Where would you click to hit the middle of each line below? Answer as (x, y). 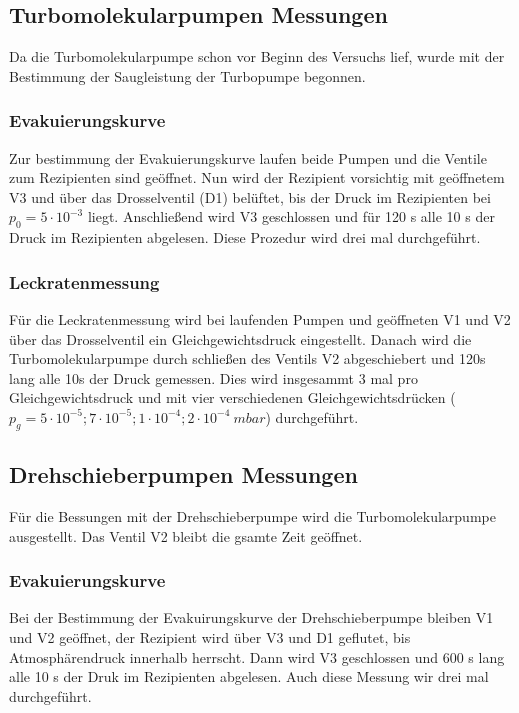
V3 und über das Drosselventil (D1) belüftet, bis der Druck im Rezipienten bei (250, 196)
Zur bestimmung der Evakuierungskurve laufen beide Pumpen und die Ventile (248, 157)
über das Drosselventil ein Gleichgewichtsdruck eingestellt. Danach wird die (240, 338)
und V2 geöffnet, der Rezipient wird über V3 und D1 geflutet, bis (210, 636)
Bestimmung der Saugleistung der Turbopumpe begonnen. (187, 75)
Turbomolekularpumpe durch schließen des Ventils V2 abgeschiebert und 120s (247, 358)
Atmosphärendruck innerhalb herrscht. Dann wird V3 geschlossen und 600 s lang (257, 656)
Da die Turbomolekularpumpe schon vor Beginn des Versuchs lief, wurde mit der (257, 56)
